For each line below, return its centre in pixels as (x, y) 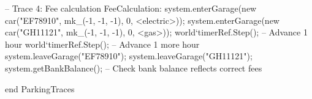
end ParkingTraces (40, 88)
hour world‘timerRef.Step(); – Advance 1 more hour (102, 44)
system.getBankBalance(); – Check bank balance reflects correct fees (134, 68)
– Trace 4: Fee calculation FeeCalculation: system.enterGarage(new (131, 8)
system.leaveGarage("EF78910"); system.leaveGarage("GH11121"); (129, 56)
